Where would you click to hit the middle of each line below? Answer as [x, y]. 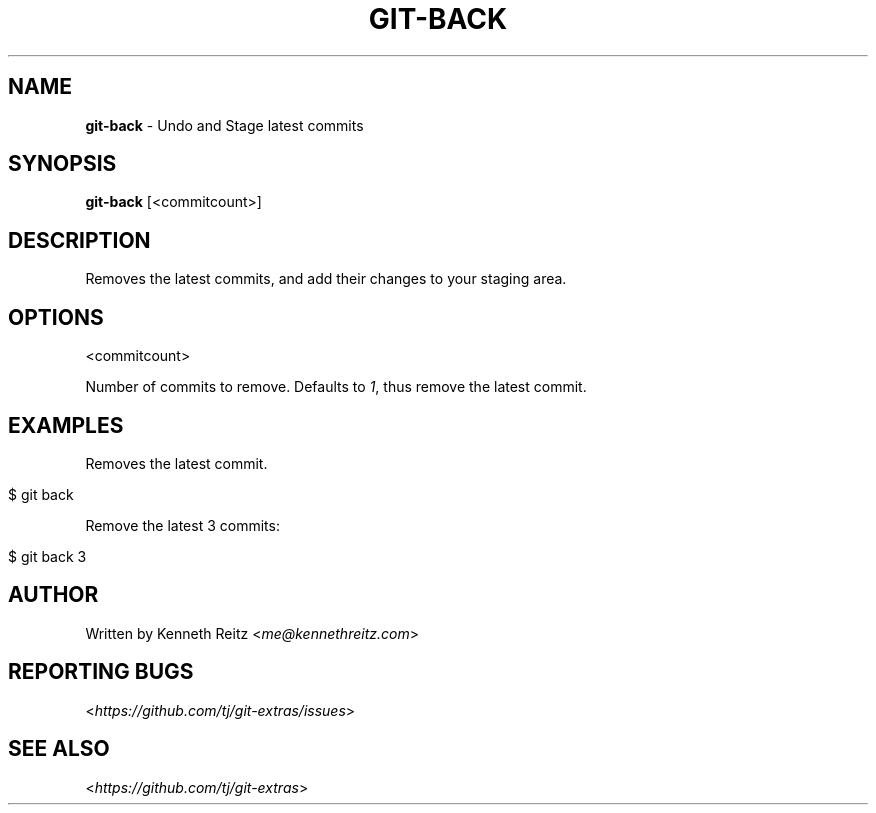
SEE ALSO [59, 749]
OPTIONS [56, 317]
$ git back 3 [47, 556]
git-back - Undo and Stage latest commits [224, 125]
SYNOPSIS [62, 164]
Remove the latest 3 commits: [182, 525]
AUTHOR [53, 595]
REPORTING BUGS [101, 672]
